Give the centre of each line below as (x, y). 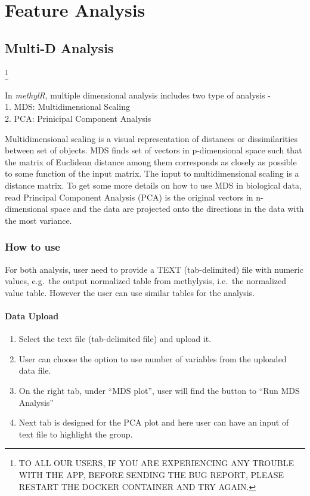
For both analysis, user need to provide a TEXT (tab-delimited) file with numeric (154, 269)
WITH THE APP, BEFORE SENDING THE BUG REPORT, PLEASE (151, 474)
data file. (35, 370)
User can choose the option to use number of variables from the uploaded (153, 358)
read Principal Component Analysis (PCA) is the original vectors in (129, 197)
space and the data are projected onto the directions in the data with (177, 209)
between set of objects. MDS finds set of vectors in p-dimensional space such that (154, 150)
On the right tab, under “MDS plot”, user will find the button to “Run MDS (159, 390)
